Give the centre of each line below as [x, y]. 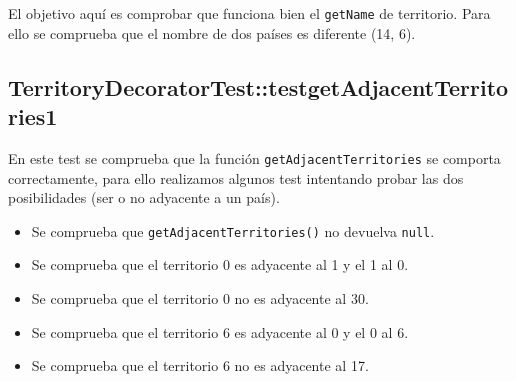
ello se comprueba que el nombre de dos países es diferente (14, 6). [212, 32]
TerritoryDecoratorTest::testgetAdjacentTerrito [258, 86]
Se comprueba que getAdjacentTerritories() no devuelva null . [233, 230]
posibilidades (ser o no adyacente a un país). [144, 197]
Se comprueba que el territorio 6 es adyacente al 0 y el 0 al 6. [220, 331]
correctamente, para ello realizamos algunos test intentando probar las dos [236, 177]
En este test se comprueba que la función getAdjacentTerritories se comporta [254, 157]
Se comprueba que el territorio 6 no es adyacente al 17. [200, 365]
